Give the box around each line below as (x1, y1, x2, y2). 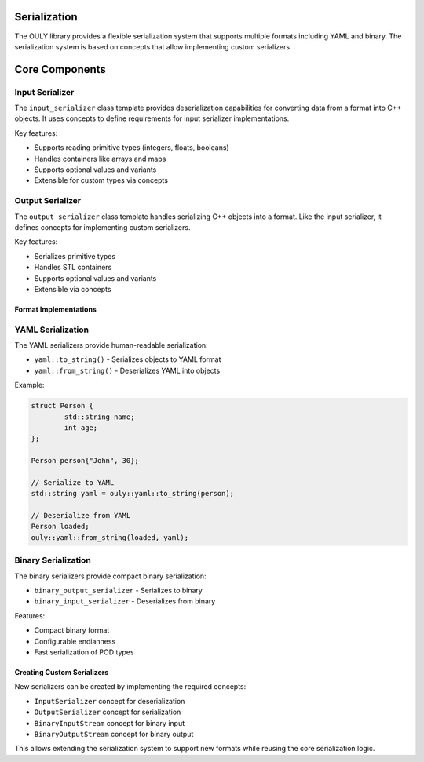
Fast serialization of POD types (34, 647, 134, 657)
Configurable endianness (34, 636, 116, 646)
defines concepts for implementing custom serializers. (14, 222, 191, 232)
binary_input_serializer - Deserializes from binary (34, 596, 216, 606)
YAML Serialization (14, 324, 90, 335)
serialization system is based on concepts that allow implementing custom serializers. (14, 42, 292, 51)
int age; (64, 423, 98, 432)
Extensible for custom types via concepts (34, 176, 169, 185)
